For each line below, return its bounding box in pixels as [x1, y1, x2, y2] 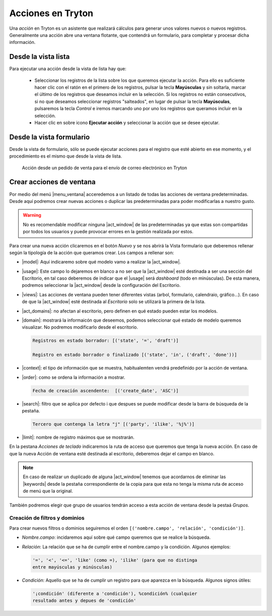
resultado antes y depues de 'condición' [32, 598, 137, 603]
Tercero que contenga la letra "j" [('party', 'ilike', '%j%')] [32, 421, 195, 427]
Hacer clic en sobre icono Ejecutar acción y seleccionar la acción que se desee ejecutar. [34, 119, 220, 126]
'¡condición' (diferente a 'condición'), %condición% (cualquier [32, 591, 197, 596]
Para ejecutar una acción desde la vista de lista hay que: [9, 66, 126, 72]
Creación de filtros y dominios [9, 515, 85, 522]
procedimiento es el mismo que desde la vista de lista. [9, 153, 122, 159]
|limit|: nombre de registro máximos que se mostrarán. [22, 434, 134, 440]
